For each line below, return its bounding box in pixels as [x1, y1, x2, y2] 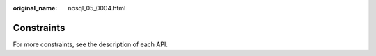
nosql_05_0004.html [68, 4, 126, 12]
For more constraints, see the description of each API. [13, 40, 169, 48]
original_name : [13, 4, 58, 12]
